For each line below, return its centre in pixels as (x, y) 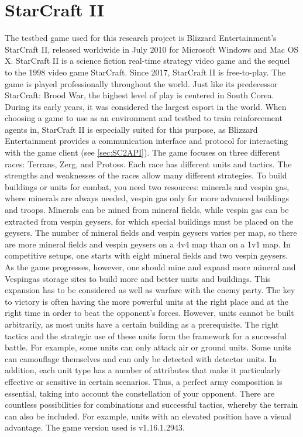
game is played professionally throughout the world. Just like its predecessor (141, 83)
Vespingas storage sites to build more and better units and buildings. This (138, 278)
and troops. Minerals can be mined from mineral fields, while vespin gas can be (147, 210)
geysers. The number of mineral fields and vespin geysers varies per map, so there (151, 233)
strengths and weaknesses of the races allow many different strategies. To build (146, 175)
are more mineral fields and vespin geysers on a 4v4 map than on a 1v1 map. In (148, 244)
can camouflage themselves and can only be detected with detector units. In (141, 358)
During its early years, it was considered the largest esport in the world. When (146, 106)
